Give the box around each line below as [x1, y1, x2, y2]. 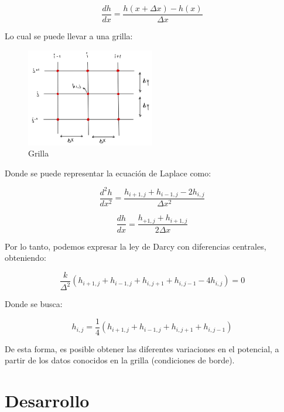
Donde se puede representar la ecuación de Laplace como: [5, 166, 211, 179]
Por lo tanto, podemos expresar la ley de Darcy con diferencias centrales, [5, 240, 266, 252]
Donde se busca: [5, 298, 63, 310]
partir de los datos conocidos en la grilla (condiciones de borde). [5, 354, 235, 366]
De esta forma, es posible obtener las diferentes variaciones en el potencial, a [5, 342, 279, 355]
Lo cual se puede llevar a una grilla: [5, 30, 133, 42]
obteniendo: [5, 251, 46, 264]
